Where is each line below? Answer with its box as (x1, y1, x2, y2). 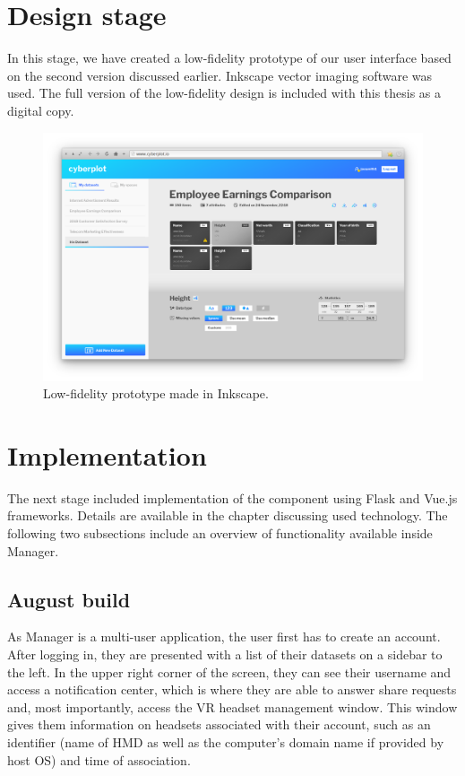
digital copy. (7, 100, 74, 119)
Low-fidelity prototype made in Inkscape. (43, 384, 269, 403)
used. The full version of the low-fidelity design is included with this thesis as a (7, 83, 442, 102)
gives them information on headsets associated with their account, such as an (7, 715, 431, 734)
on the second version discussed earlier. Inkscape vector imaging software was (7, 65, 433, 84)
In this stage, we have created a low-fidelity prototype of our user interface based (7, 48, 452, 67)
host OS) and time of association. (7, 750, 191, 769)
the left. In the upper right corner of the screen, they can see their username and (7, 662, 452, 681)
